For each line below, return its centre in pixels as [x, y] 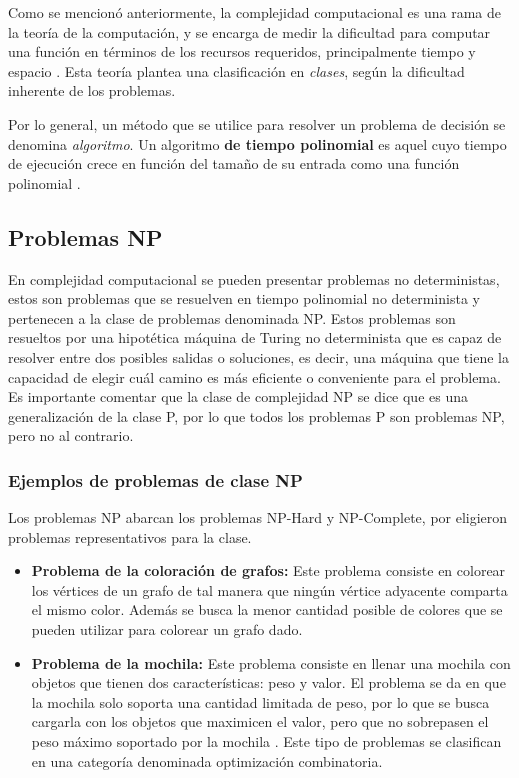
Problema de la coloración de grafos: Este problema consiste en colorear [268, 570]
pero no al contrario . [71, 435]
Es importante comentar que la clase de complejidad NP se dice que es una [238, 396]
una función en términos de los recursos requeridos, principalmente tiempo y [242, 51]
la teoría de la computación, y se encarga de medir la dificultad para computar [249, 31]
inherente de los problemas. [92, 90]
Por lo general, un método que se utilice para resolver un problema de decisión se [257, 123]
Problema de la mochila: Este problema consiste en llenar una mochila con [271, 662]
